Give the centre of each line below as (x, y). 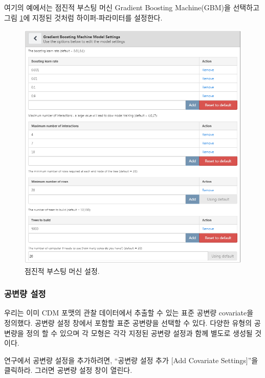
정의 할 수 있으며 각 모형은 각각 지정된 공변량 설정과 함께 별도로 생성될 (139, 333)
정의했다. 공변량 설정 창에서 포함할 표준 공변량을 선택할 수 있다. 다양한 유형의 (128, 322)
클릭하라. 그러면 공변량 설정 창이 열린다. (68, 370)
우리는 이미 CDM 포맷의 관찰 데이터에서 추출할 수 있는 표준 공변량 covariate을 (129, 313)
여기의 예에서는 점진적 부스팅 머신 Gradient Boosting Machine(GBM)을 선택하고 (132, 7)
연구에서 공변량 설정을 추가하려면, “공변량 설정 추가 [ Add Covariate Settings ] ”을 (131, 360)
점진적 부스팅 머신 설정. (62, 271)
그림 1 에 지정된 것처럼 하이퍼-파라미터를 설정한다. (83, 17)
